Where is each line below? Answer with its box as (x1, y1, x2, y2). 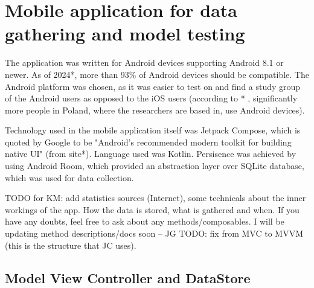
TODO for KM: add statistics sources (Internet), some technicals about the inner (5, 191, 306, 204)
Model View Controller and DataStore (5, 268, 251, 287)
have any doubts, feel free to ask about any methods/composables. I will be (5, 215, 284, 228)
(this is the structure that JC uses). (5, 238, 136, 251)
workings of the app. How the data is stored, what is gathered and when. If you (5, 203, 300, 216)
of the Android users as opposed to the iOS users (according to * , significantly (5, 92, 298, 104)
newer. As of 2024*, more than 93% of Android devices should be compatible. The (5, 68, 309, 80)
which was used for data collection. (5, 171, 134, 184)
